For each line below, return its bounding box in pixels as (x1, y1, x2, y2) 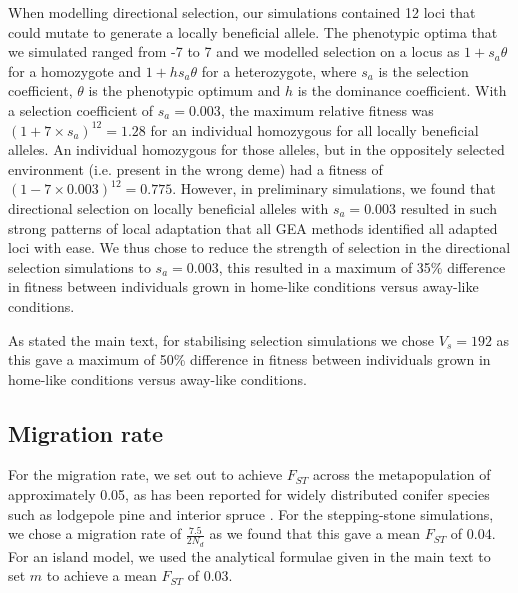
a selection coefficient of (8, 99, 154, 120)
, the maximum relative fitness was (220, 99, 434, 120)
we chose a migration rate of (8, 523, 182, 544)
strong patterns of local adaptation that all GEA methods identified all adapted (8, 217, 498, 238)
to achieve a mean (46, 565, 157, 586)
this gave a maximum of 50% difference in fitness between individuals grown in (8, 349, 491, 370)
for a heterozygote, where (201, 60, 357, 81)
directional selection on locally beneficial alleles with (8, 197, 329, 218)
